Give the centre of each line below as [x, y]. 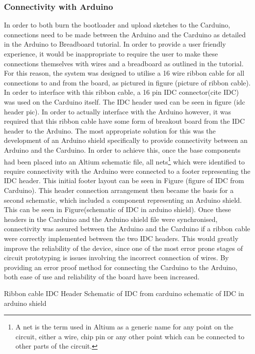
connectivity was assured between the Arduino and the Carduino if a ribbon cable [127, 229]
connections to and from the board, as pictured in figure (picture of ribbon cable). [127, 82]
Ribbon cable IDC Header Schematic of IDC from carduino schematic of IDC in [124, 293]
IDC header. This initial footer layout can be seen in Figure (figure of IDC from [124, 180]
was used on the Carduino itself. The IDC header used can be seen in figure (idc [125, 101]
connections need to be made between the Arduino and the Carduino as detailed [125, 34]
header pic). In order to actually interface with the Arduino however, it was [118, 111]
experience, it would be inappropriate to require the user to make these [111, 54]
